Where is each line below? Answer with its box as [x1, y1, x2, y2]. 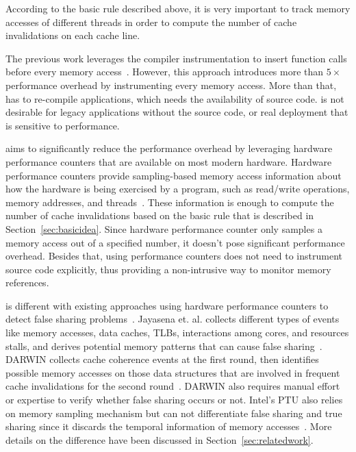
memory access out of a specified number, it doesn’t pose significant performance [5, 235, 345, 249]
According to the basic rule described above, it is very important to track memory [5, 1, 351, 15]
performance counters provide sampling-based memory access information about [5, 168, 342, 182]
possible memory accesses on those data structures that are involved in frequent [5, 365, 340, 379]
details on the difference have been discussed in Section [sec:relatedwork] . [5, 432, 314, 447]
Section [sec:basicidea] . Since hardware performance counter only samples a [5, 221, 322, 236]
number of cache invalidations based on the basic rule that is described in [5, 208, 314, 223]
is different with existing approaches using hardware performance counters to [5, 298, 329, 312]
